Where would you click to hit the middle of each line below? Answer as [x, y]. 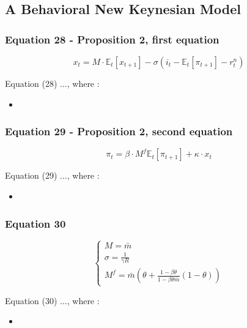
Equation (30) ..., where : [52, 300]
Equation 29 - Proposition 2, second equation [119, 131]
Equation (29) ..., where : [52, 175]
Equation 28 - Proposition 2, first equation [112, 39]
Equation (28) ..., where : [52, 83]
